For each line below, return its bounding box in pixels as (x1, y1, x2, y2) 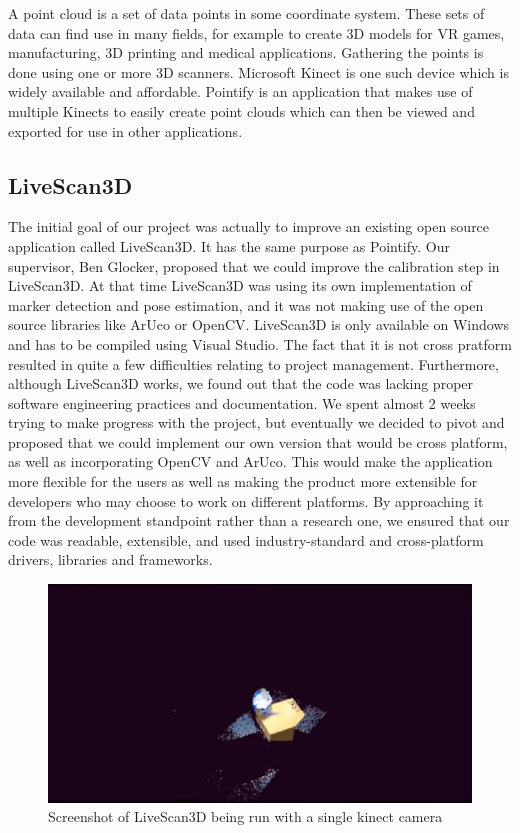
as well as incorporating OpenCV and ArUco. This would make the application (8, 451, 493, 472)
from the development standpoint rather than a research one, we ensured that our (8, 510, 510, 531)
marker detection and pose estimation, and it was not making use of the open (8, 294, 484, 315)
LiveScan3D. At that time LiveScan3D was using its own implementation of (8, 275, 472, 296)
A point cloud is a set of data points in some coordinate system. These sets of (8, 3, 485, 23)
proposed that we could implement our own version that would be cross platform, (8, 431, 508, 452)
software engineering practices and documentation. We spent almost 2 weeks (8, 392, 476, 413)
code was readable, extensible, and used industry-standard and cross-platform (8, 529, 484, 550)
